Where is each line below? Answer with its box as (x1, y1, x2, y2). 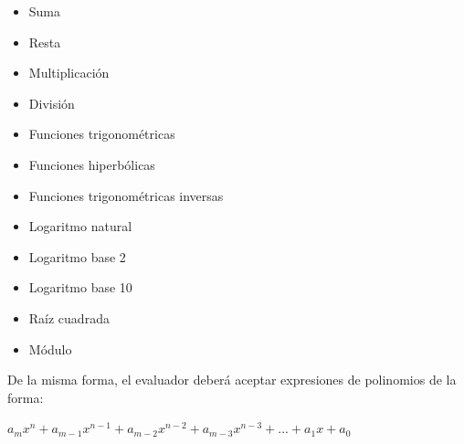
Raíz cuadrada (28, 308, 110, 327)
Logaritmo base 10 (28, 278, 132, 297)
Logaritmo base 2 (28, 247, 126, 266)
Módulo (28, 339, 72, 358)
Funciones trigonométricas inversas (28, 185, 224, 205)
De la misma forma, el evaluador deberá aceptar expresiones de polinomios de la (7, 370, 457, 389)
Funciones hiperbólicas (28, 154, 155, 174)
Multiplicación (28, 63, 110, 82)
